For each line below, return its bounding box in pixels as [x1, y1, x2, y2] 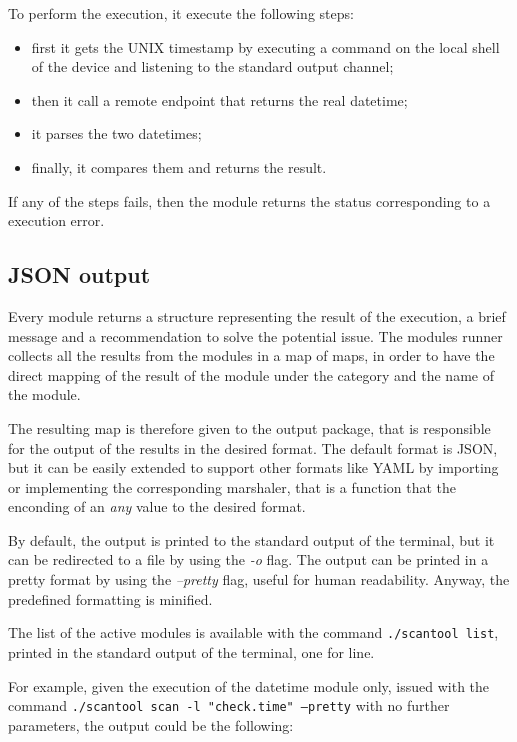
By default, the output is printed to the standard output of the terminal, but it [8, 529, 495, 550]
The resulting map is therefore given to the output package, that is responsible [8, 417, 491, 438]
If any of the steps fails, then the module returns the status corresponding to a [8, 190, 491, 211]
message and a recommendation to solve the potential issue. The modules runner [8, 325, 503, 346]
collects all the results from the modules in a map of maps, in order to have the [8, 345, 495, 366]
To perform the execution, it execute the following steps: [8, 3, 354, 23]
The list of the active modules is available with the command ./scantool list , [8, 622, 499, 643]
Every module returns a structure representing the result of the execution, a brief [8, 305, 506, 326]
